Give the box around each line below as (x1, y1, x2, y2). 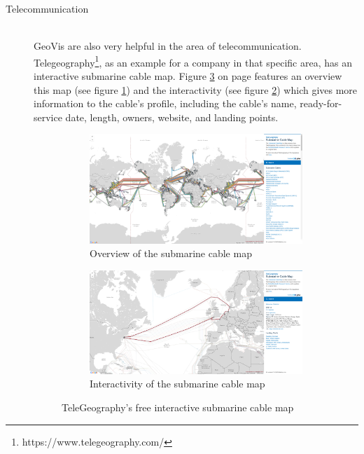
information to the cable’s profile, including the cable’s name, (34, 96, 297, 111)
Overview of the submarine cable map (90, 246, 252, 261)
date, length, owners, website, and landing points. (65, 109, 279, 124)
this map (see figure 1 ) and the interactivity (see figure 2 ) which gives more (34, 82, 358, 97)
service (34, 109, 62, 124)
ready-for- (300, 96, 342, 111)
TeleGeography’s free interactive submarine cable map (62, 400, 294, 415)
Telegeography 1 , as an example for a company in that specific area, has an (34, 53, 352, 69)
